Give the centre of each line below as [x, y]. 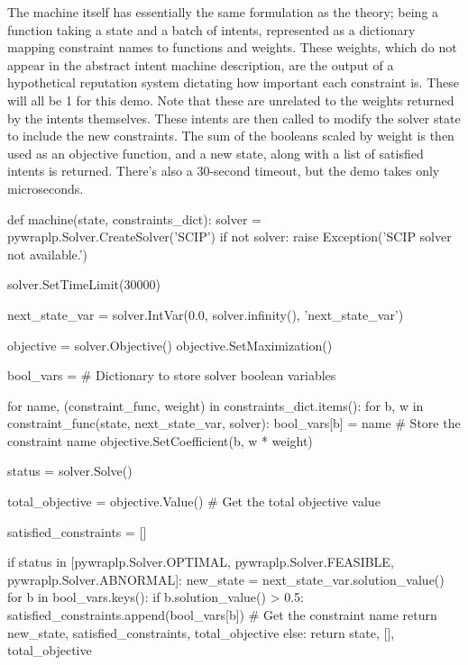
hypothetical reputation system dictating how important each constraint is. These [234, 82]
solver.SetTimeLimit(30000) [84, 284]
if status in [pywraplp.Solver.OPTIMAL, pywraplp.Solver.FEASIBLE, [201, 562]
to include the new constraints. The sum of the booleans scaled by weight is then [231, 136]
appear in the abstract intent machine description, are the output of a [201, 64]
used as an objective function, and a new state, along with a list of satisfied [216, 153]
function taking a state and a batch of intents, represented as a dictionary [211, 29]
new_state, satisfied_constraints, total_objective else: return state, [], [201, 632]
